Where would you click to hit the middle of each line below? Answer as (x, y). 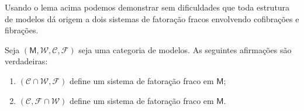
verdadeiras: (26, 61)
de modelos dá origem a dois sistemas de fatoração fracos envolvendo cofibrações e (152, 18)
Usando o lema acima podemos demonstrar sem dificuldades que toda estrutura (147, 7)
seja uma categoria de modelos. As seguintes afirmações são (185, 49)
